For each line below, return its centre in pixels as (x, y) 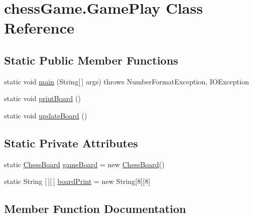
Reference (39, 28)
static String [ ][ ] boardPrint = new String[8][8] (77, 181)
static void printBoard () (43, 98)
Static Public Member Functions (91, 60)
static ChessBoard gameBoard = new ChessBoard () (84, 164)
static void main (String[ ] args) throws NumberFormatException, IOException (126, 81)
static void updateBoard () (46, 115)
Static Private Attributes (71, 143)
